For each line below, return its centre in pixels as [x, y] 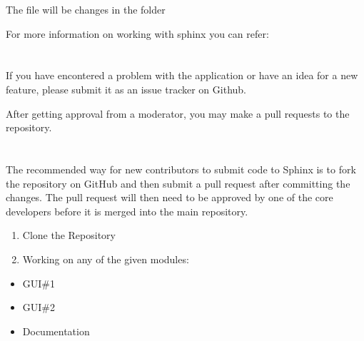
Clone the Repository [69, 235]
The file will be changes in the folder [86, 9]
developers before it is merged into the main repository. [127, 211]
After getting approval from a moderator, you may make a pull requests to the [178, 113]
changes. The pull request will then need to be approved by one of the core [170, 197]
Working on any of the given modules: [106, 259]
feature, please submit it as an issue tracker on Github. [126, 89]
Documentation [56, 331]
